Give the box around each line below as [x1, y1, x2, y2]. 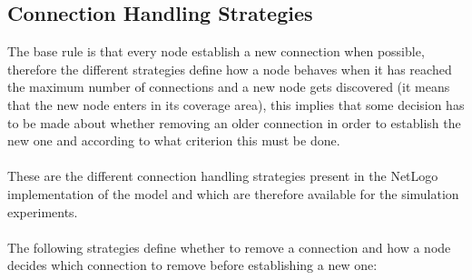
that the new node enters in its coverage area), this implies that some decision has [7, 95, 465, 114]
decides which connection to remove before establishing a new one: [7, 255, 378, 275]
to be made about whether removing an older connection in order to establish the [7, 113, 461, 132]
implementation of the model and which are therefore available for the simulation [7, 184, 459, 203]
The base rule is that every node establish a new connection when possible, [7, 42, 425, 61]
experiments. [7, 202, 78, 221]
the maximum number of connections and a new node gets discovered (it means [7, 77, 450, 96]
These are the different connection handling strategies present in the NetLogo [7, 166, 438, 185]
